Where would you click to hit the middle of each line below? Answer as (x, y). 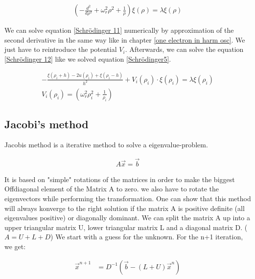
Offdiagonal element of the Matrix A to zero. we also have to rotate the (112, 189)
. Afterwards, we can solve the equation (184, 49)
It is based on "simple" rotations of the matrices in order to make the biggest (120, 179)
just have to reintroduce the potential (61, 49)
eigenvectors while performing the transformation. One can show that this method (128, 198)
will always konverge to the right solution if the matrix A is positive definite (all (125, 208)
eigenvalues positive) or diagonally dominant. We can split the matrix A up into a (127, 218)
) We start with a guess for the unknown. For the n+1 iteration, (147, 237)
